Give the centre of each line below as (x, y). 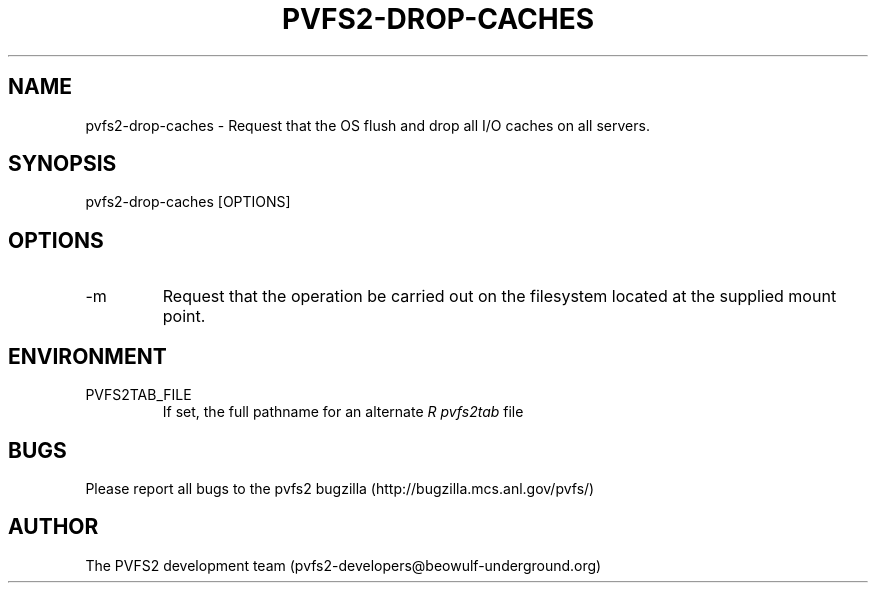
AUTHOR (53, 527)
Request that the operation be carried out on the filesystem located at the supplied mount (499, 296)
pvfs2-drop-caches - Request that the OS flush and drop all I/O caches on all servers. (367, 125)
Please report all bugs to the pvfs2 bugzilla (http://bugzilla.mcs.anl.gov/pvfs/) (340, 488)
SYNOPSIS (62, 164)
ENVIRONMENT (87, 356)
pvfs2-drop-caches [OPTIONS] (188, 202)
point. (184, 316)
